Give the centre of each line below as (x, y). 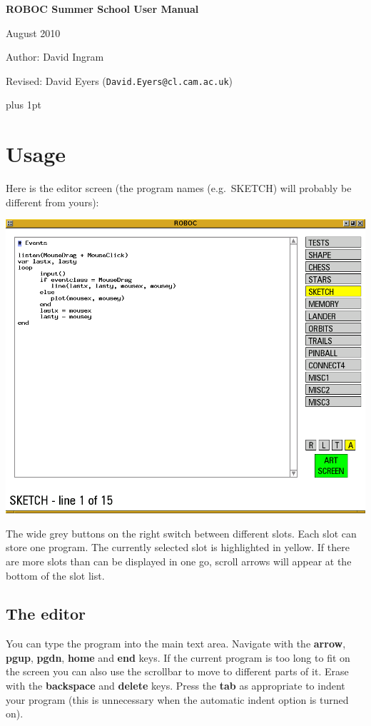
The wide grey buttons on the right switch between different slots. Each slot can (181, 533)
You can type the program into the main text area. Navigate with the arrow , (176, 644)
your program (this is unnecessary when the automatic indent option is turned (177, 699)
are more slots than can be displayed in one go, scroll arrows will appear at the (179, 561)
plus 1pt (24, 105)
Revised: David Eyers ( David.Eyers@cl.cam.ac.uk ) (120, 80)
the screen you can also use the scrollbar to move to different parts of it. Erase (177, 671)
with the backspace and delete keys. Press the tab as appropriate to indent (176, 686)
